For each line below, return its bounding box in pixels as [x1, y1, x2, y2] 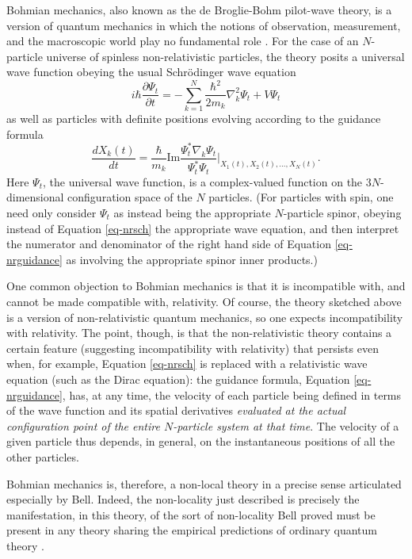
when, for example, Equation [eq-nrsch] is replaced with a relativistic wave [6, 355, 368, 372]
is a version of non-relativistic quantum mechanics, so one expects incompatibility [6, 308, 403, 325]
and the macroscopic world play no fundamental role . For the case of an [6, 33, 359, 49]
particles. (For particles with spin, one [208, 189, 394, 205]
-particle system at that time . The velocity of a [173, 417, 399, 434]
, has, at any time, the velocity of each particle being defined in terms [62, 386, 402, 403]
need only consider [6, 205, 97, 220]
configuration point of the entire [6, 417, 160, 434]
